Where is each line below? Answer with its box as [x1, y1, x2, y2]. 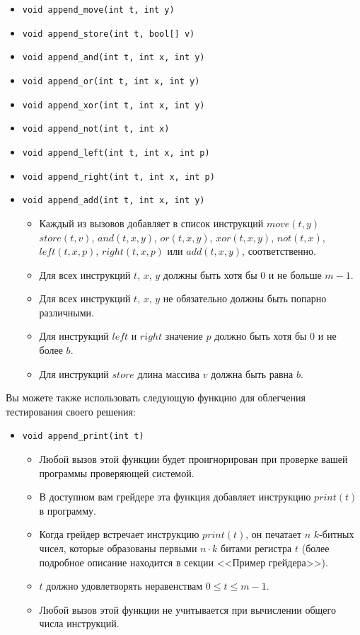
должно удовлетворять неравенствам [46, 578, 203, 593]
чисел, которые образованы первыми [39, 541, 197, 556]
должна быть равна [211, 366, 294, 381]
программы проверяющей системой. [39, 465, 194, 480]
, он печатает [245, 527, 302, 542]
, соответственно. [242, 244, 316, 258]
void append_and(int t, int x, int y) [22, 52, 205, 63]
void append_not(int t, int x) [22, 124, 170, 135]
